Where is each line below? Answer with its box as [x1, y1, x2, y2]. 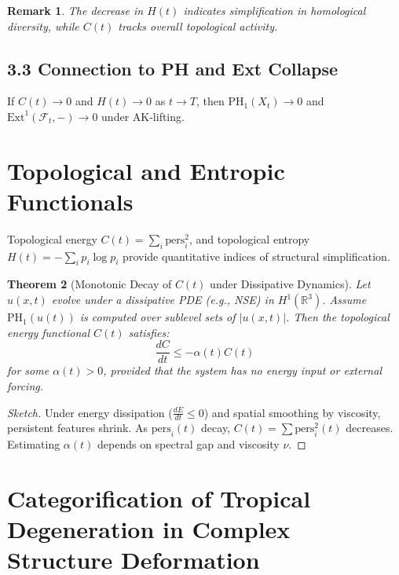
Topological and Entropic [7, 154, 285, 186]
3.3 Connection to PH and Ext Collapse [7, 56, 338, 80]
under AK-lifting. [101, 108, 185, 124]
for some [7, 362, 49, 379]
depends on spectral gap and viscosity [97, 436, 280, 452]
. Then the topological [286, 309, 390, 325]
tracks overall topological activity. [118, 17, 278, 34]
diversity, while [7, 17, 79, 34]
